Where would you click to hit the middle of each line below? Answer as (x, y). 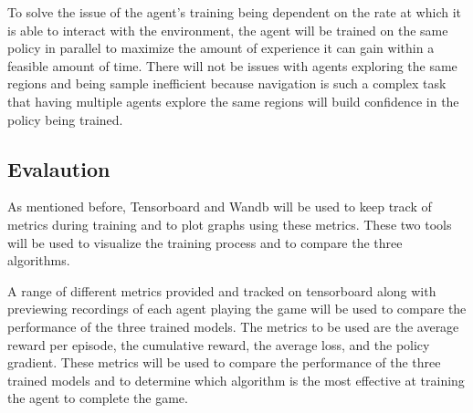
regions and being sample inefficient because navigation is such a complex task (227, 83)
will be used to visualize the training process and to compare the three (205, 242)
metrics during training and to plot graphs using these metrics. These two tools (230, 224)
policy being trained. (65, 119)
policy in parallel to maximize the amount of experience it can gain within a (221, 48)
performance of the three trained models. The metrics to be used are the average (233, 326)
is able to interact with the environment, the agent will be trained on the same (228, 30)
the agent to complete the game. (98, 398)
